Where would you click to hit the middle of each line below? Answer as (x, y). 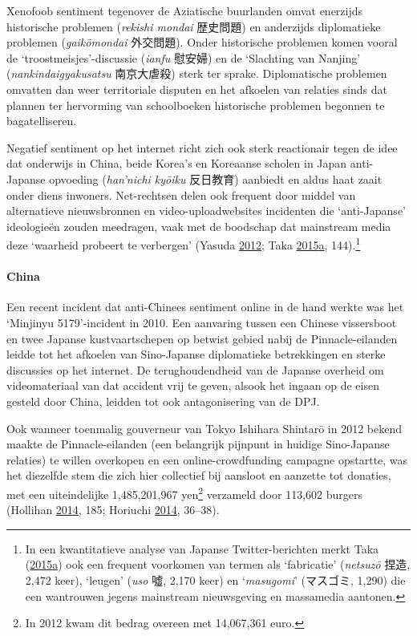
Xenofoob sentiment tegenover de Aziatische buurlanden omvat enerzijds (185, 10)
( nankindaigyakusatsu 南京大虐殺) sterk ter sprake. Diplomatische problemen (197, 73)
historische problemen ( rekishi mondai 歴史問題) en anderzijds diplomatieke (194, 26)
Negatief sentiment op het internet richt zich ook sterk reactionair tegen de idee (202, 147)
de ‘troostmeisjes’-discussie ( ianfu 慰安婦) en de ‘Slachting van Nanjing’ (184, 57)
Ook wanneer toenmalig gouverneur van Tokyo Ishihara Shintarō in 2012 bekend (204, 428)
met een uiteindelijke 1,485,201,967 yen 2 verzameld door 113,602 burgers (184, 492)
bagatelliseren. (42, 121)
